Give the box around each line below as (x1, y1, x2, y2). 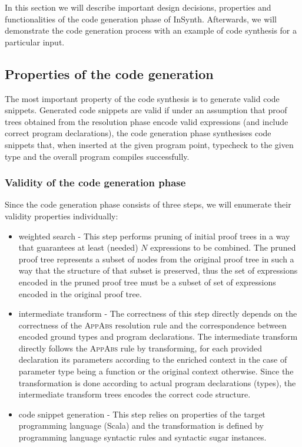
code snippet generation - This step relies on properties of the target (18, 407, 266, 420)
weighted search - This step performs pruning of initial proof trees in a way (18, 229, 290, 242)
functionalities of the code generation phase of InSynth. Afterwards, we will (5, 12, 277, 25)
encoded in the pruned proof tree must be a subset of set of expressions (18, 275, 276, 288)
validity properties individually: (5, 209, 118, 222)
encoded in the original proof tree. (18, 287, 142, 300)
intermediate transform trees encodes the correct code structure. (18, 388, 251, 400)
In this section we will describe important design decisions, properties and (5, 1, 271, 13)
